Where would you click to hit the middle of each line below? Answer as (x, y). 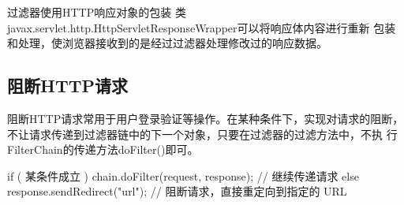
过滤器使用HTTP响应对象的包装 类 (97, 12)
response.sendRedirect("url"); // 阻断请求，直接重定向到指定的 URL (177, 191)
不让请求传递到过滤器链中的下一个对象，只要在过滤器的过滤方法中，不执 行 (202, 134)
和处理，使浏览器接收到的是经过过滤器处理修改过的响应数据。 (167, 43)
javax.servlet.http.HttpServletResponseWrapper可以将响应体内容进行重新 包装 (202, 27)
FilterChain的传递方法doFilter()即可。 (103, 149)
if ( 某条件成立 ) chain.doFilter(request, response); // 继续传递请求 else (183, 175)
